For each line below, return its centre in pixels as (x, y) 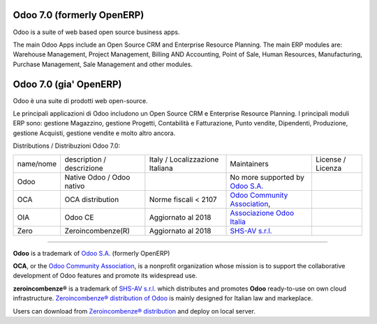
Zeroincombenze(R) (97, 231)
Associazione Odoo (262, 213)
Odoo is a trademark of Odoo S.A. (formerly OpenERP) (91, 253)
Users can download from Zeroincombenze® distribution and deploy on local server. (134, 311)
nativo (75, 186)
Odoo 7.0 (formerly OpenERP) (79, 15)
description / (86, 159)
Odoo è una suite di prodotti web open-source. (80, 100)
